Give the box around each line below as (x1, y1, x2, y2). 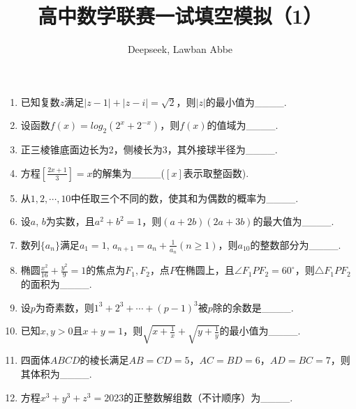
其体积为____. (20, 366, 92, 380)
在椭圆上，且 (175, 263, 235, 277)
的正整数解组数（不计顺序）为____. (124, 389, 293, 404)
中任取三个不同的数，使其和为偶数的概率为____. (71, 190, 299, 205)
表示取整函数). (183, 165, 249, 180)
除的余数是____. (212, 300, 294, 314)
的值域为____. (207, 118, 279, 132)
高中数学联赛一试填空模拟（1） (37, 1, 323, 30)
